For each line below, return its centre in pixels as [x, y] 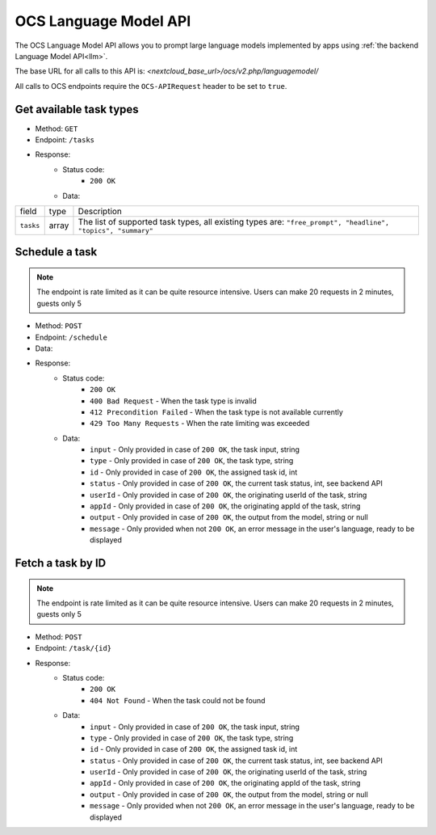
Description [100, 211]
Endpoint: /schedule [71, 337]
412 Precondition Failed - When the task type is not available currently [216, 411]
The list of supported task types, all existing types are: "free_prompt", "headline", [234, 221]
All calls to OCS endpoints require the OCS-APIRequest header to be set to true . [151, 86]
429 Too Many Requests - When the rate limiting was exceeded [200, 424]
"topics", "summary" [115, 230]
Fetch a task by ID [61, 563]
